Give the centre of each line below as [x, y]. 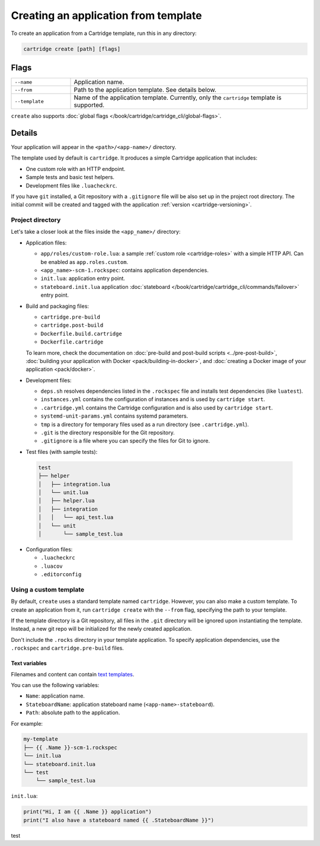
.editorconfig [61, 575]
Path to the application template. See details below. [145, 90]
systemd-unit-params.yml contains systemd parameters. [114, 416]
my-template [41, 739]
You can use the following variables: [55, 685]
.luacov [52, 566]
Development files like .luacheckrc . [71, 185]
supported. [89, 105]
